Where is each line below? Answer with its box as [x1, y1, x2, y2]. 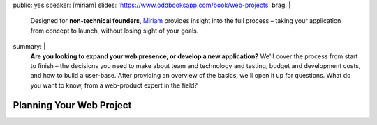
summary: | [13, 42, 46, 51]
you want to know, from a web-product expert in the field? [30, 81, 198, 90]
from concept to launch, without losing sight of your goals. [30, 26, 199, 35]
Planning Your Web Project [13, 99, 132, 111]
